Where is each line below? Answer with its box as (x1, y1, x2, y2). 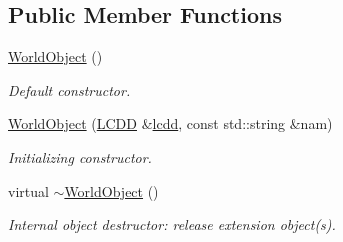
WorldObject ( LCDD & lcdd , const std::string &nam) (8, 113, 333, 134)
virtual (8, 180, 49, 201)
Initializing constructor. (8, 146, 152, 167)
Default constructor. (8, 79, 131, 100)
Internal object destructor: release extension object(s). (8, 214, 336, 235)
